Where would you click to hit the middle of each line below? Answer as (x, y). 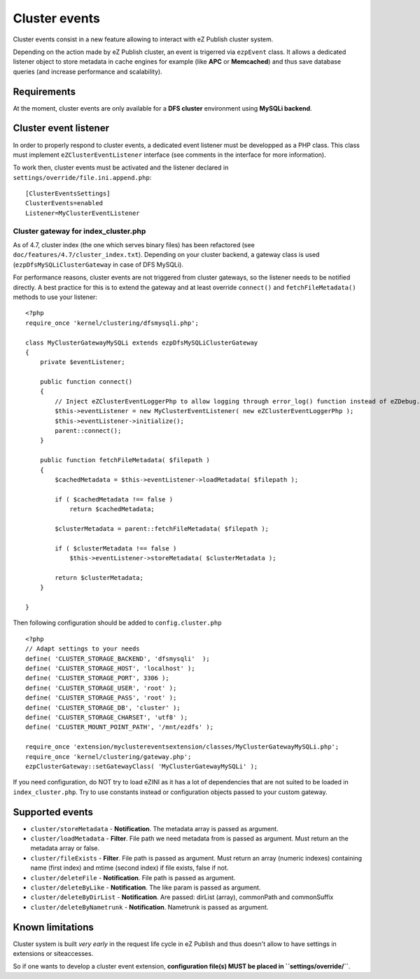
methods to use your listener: (55, 297)
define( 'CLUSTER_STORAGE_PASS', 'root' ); (101, 698)
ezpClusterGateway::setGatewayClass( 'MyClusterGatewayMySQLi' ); (142, 766)
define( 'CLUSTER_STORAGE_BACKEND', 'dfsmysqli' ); (118, 659)
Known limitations (53, 927)
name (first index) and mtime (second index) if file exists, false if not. (129, 868)
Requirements (44, 91)
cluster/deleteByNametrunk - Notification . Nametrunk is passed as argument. (149, 907)
